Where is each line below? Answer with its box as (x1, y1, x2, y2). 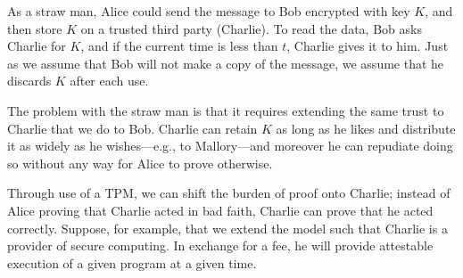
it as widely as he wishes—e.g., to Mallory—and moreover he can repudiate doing (7, 136, 453, 155)
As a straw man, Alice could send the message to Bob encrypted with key (7, 2, 410, 20)
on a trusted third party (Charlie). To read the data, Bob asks (80, 19, 422, 37)
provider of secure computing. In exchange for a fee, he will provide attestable (7, 236, 434, 255)
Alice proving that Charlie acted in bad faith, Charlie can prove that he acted (7, 200, 434, 219)
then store (7, 19, 62, 37)
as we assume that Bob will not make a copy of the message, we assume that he (7, 53, 444, 72)
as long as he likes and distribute (276, 119, 456, 137)
